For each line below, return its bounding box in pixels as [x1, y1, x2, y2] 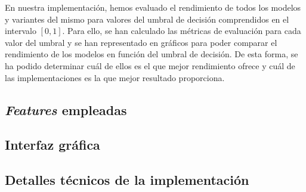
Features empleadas [5, 100, 127, 119]
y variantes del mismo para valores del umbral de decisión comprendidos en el [5, 13, 289, 25]
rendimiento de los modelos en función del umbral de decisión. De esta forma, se [5, 48, 298, 60]
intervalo [5, 24, 36, 37]
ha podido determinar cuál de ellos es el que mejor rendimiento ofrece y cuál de [5, 59, 295, 72]
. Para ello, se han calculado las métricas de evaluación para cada [62, 24, 301, 37]
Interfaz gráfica [5, 135, 100, 154]
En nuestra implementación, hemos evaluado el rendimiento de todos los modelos [5, 1, 301, 13]
